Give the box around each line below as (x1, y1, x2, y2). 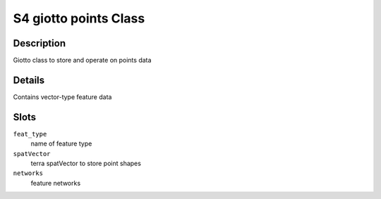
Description (13, 37, 66, 49)
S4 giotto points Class (13, 11, 145, 26)
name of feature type (30, 139, 92, 148)
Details (13, 74, 45, 86)
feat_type (13, 130, 47, 138)
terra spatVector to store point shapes (30, 159, 141, 168)
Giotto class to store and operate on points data (13, 56, 152, 65)
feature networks (30, 179, 81, 187)
